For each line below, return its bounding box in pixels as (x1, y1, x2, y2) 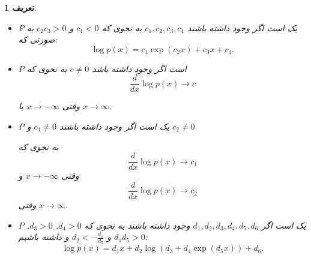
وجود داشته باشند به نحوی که (84, 218, 190, 231)
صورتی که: (18, 33, 58, 46)
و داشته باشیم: (18, 230, 148, 243)
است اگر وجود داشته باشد (92, 62, 187, 74)
